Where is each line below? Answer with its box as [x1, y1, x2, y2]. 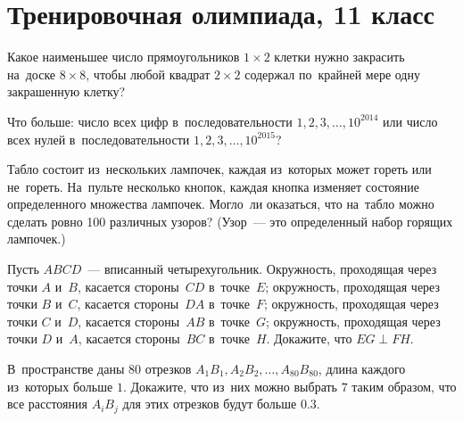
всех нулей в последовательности [7, 129, 190, 148]
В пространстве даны [7, 359, 125, 378]
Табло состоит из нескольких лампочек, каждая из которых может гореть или [7, 160, 432, 178]
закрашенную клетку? [7, 82, 126, 101]
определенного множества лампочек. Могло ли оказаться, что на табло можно [7, 194, 434, 213]
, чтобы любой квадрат [86, 64, 211, 83]
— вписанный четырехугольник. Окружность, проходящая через [87, 260, 437, 278]
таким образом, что [351, 376, 457, 395]
